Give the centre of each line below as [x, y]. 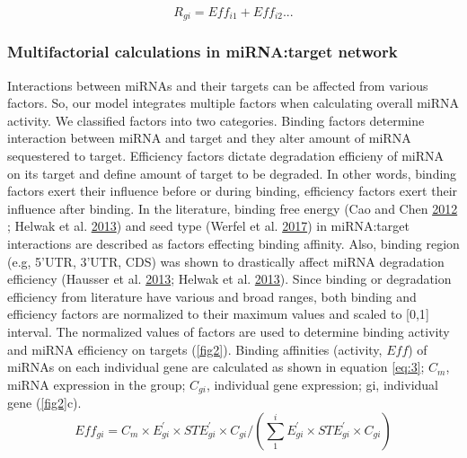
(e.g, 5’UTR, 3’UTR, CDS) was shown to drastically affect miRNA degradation [226, 261]
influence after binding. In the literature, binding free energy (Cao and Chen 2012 [233, 208]
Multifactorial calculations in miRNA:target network [203, 52]
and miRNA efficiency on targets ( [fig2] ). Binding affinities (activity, [195, 349]
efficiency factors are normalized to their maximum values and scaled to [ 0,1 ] [218, 314]
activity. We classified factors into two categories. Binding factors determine [216, 120]
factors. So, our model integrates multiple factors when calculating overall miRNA [233, 103]
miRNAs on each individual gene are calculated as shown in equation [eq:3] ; [216, 367]
